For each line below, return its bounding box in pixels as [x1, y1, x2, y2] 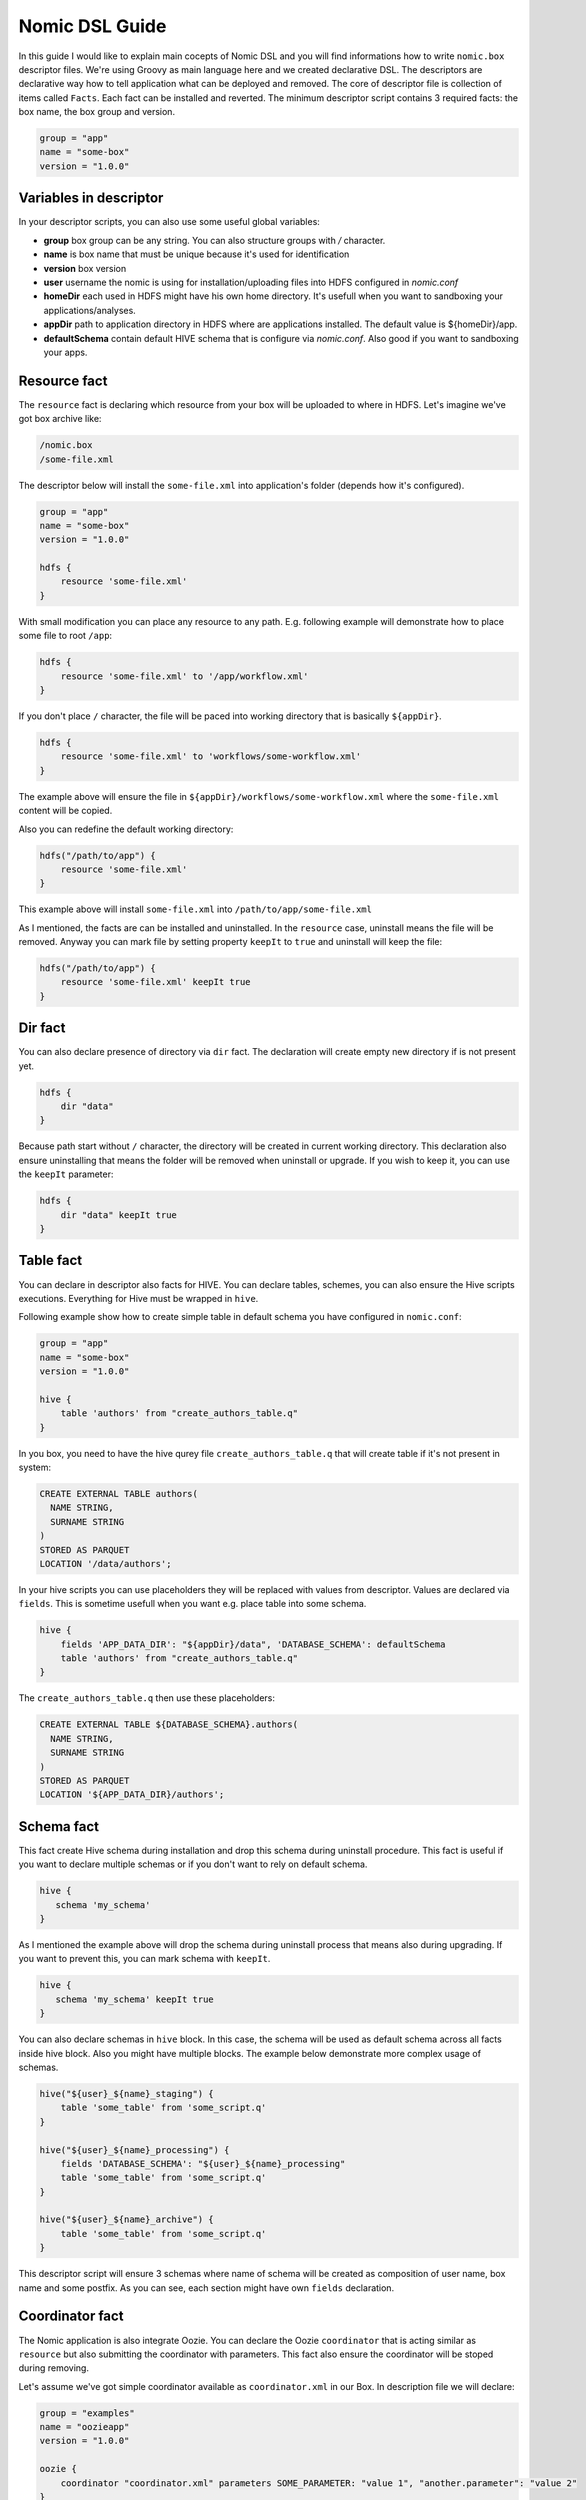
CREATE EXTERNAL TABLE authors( [39, 1488, 199, 1499]
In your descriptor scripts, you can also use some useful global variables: [18, 216, 320, 228]
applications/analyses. [43, 304, 137, 316]
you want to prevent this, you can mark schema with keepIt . [18, 1953, 271, 1965]
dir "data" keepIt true [60, 1209, 177, 1220]
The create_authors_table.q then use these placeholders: [18, 1692, 275, 1704]
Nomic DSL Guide [18, 15, 167, 37]
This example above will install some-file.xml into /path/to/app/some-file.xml [18, 903, 372, 915]
